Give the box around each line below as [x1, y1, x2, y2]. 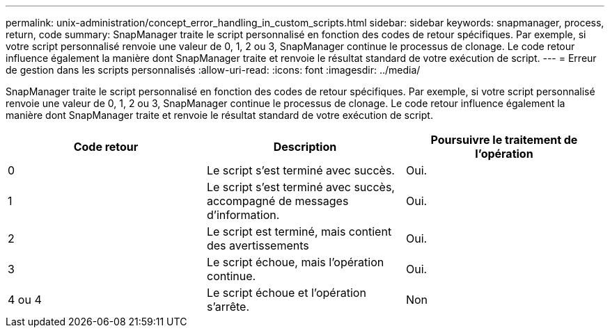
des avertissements [206, 238, 309, 252]
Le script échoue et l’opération [206, 286, 366, 300]
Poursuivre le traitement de [430, 133, 578, 147]
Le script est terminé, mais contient [206, 225, 392, 238]
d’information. [206, 208, 280, 222]
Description [273, 140, 337, 154]
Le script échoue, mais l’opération [206, 255, 384, 269]
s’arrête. [206, 300, 250, 314]
